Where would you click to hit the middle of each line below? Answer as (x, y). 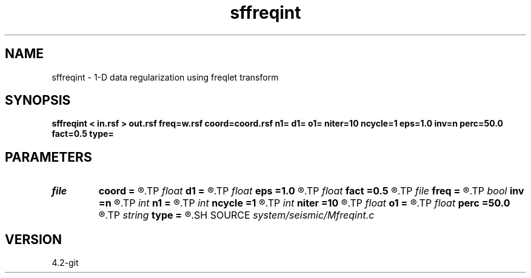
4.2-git (65, 263)
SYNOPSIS (38, 101)
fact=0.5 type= (83, 134)
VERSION (34, 239)
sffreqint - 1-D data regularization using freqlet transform (165, 77)
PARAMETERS (48, 157)
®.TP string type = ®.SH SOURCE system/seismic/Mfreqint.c (236, 215)
